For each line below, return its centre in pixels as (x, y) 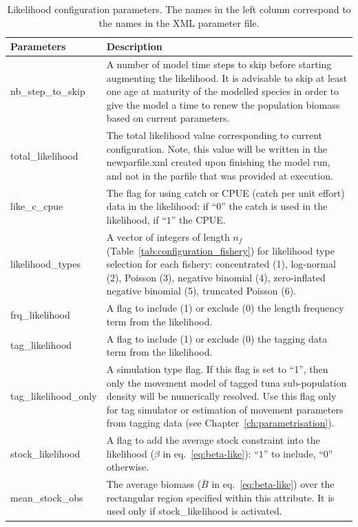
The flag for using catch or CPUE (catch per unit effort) (225, 192)
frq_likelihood (40, 314)
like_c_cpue (37, 206)
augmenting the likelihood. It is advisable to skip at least (227, 77)
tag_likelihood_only (54, 396)
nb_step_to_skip (48, 91)
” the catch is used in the (274, 206)
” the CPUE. (198, 220)
